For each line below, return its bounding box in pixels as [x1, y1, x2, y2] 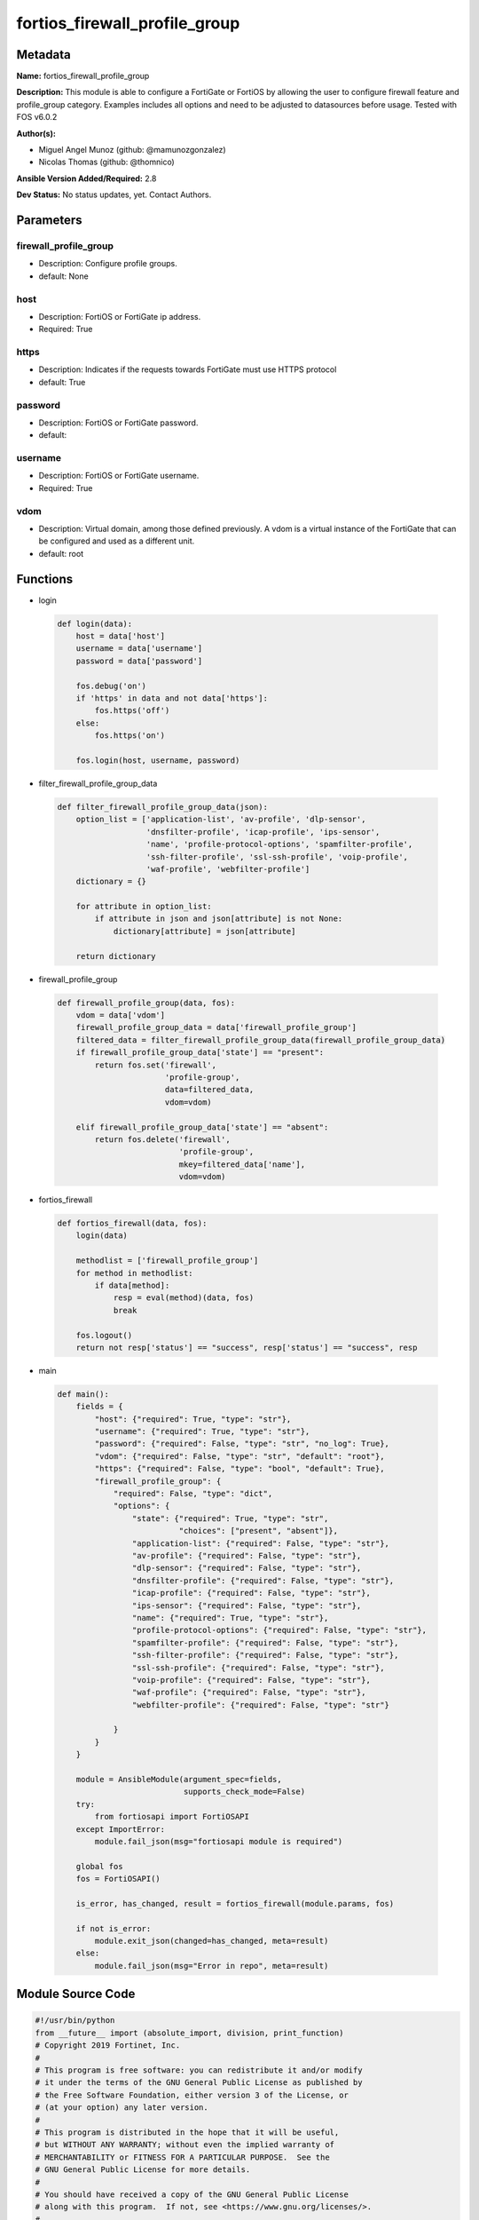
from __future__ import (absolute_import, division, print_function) [35, 2027, 344, 2038]
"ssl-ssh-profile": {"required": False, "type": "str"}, [131, 1662, 385, 1673]
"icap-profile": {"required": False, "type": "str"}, [131, 1588, 372, 1598]
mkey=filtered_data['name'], [178, 1159, 306, 1169]
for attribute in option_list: [75, 901, 212, 912]
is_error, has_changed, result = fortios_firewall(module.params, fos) [75, 1899, 395, 1908]
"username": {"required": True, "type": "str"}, [94, 1426, 310, 1437]
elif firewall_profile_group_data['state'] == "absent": [75, 1122, 329, 1132]
